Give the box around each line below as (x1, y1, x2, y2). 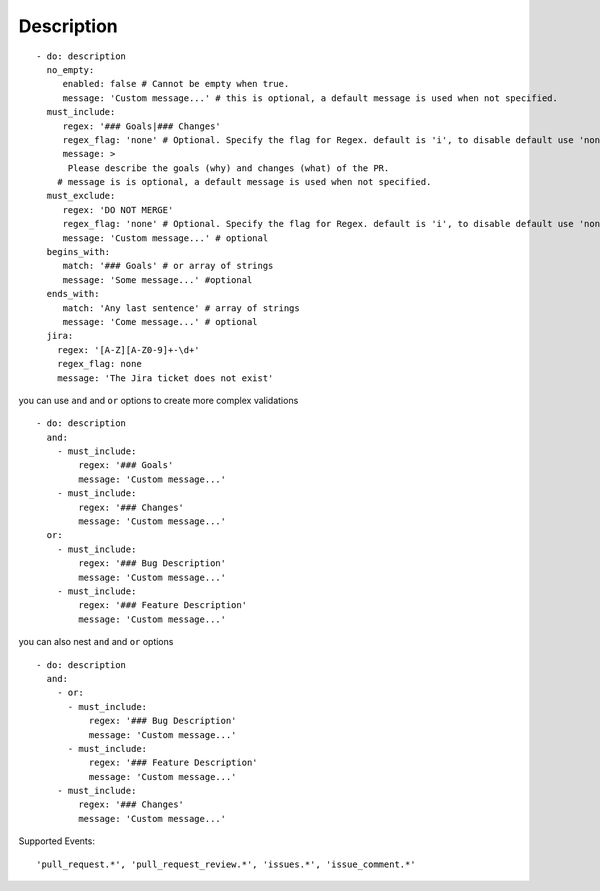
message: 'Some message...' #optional (62, 274, 253, 285)
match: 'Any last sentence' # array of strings (62, 302, 300, 314)
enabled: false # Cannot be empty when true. (62, 78, 290, 90)
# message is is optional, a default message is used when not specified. (56, 176, 432, 188)
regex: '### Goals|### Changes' (62, 120, 222, 132)
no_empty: (46, 64, 95, 75)
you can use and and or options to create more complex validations (18, 394, 299, 406)
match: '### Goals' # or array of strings (62, 260, 274, 272)
